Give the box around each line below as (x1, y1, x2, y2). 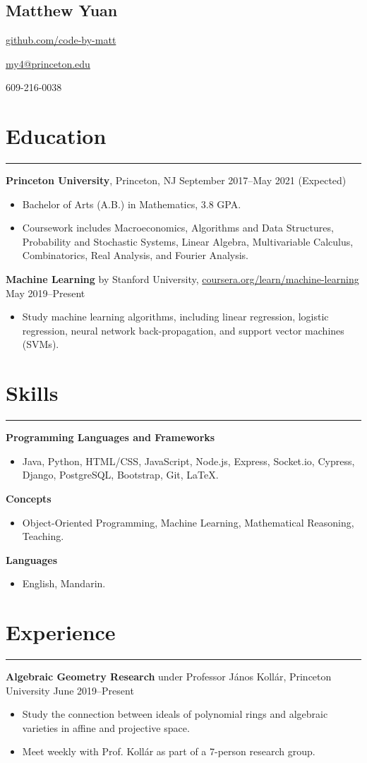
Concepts (6, 491, 52, 505)
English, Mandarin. (22, 576, 106, 591)
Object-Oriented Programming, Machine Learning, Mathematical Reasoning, (22, 515, 354, 529)
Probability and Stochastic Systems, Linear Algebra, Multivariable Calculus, (22, 234, 354, 248)
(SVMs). (22, 337, 59, 352)
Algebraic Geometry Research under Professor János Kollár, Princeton (6, 669, 332, 684)
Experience (6, 618, 116, 647)
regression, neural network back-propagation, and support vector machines (22, 323, 344, 337)
